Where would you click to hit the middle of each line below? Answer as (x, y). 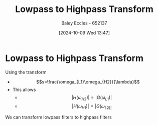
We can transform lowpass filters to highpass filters (58, 117)
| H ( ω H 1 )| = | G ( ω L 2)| (92, 107)
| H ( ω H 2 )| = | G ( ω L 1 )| (92, 98)
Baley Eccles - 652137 (84, 23)
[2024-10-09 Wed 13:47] (84, 32)
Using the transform (26, 72)
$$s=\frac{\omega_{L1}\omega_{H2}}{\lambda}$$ (88, 81)
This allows (24, 89)
